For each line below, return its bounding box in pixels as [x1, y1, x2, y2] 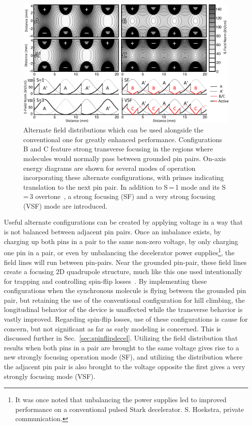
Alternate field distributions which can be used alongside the [23, 125, 204, 135]
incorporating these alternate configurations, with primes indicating [23, 172, 224, 182]
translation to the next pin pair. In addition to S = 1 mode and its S [23, 181, 226, 192]
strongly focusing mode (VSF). [4, 371, 95, 381]
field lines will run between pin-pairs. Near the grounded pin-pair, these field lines [4, 257, 247, 267]
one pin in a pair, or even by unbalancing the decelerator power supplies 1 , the [4, 246, 235, 257]
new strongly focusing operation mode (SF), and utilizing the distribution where [4, 352, 243, 362]
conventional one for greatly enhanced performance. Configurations [23, 134, 222, 144]
